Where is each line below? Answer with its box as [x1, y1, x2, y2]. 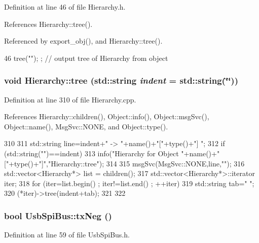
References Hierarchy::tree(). [4, 18, 93, 29]
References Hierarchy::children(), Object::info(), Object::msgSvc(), [4, 111, 209, 122]
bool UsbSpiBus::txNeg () [4, 209, 112, 222]
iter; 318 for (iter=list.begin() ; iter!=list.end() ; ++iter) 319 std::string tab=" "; [4, 178, 254, 188]
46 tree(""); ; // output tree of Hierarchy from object [4, 52, 168, 63]
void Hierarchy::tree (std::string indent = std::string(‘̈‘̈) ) [4, 74, 239, 87]
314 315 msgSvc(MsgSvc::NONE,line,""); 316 [106, 158, 245, 168]
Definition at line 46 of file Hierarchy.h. [4, 2, 126, 12]
